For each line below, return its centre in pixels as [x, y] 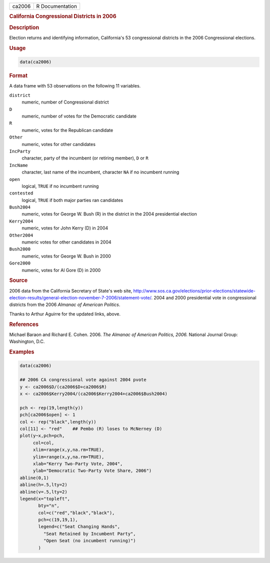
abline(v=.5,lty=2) [43, 492]
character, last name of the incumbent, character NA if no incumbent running [100, 172]
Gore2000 [20, 263]
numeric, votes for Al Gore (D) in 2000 [61, 270]
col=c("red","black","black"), [76, 513]
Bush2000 [20, 249]
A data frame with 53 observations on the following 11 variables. [75, 86]
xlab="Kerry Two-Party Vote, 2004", [78, 463]
